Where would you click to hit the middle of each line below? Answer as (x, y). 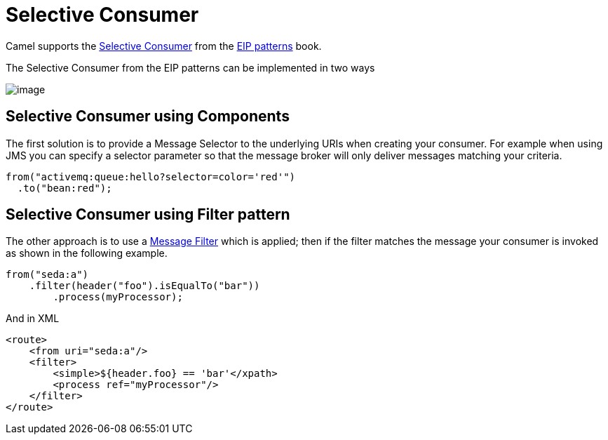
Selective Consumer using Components (148, 116)
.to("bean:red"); (65, 188)
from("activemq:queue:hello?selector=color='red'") (151, 176)
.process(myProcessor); (118, 297)
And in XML (33, 319)
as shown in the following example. (87, 253)
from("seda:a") (47, 275)
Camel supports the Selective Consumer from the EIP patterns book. (164, 46)
